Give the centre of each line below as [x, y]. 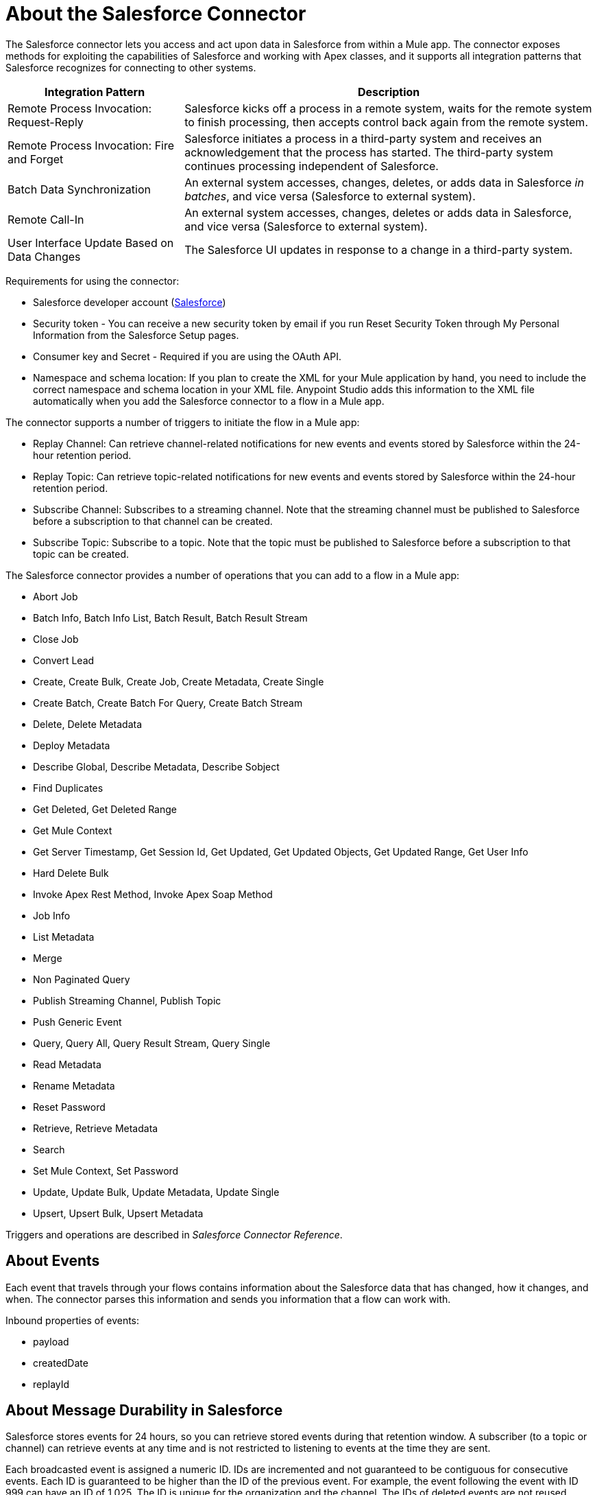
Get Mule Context [73, 830]
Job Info [52, 915]
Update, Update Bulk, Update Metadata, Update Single [156, 1192]
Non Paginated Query [82, 979]
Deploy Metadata [72, 745]
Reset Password [69, 1107]
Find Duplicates [68, 788]
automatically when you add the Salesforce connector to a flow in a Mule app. [209, 401]
